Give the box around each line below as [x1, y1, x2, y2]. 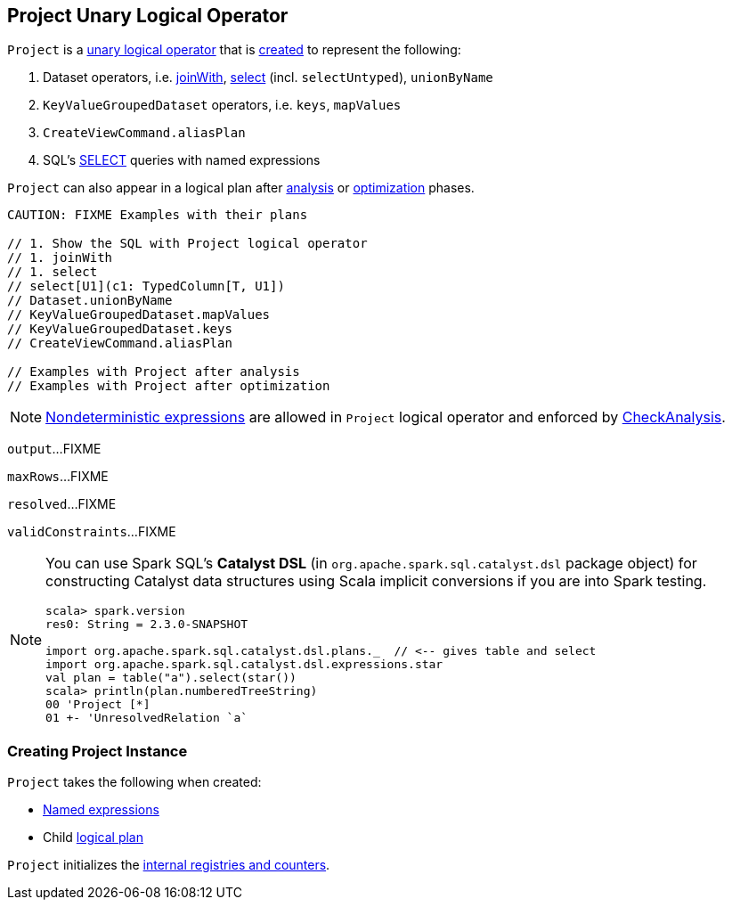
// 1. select [7, 265, 98, 280]
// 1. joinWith [7, 250, 113, 266]
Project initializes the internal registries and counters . [7, 857, 330, 873]
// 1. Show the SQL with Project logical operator [7, 236, 368, 251]
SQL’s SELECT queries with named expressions [43, 152, 321, 168]
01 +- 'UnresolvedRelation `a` [45, 711, 248, 725]
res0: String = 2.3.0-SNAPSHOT [45, 617, 248, 632]
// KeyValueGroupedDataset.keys [7, 322, 232, 337]
